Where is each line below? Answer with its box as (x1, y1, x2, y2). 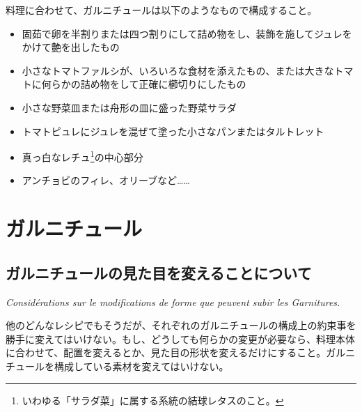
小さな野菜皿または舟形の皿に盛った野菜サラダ (22, 100, 237, 114)
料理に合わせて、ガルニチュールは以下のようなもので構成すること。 (6, 3, 317, 17)
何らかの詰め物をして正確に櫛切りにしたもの (41, 77, 246, 91)
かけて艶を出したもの (22, 40, 120, 54)
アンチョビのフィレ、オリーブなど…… (22, 173, 190, 188)
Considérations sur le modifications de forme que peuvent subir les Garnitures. (6, 294, 340, 309)
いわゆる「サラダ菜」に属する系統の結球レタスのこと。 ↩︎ (22, 392, 284, 407)
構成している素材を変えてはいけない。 (54, 358, 229, 373)
